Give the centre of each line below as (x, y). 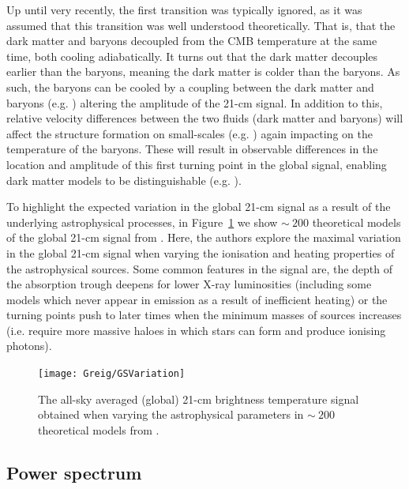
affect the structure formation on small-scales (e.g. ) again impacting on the (189, 133)
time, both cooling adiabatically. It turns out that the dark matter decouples (192, 56)
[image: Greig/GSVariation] (112, 374)
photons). (29, 346)
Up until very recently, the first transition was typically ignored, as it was (184, 9)
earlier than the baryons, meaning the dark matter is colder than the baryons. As (203, 71)
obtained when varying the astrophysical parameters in (171, 414)
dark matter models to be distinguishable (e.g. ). (124, 180)
